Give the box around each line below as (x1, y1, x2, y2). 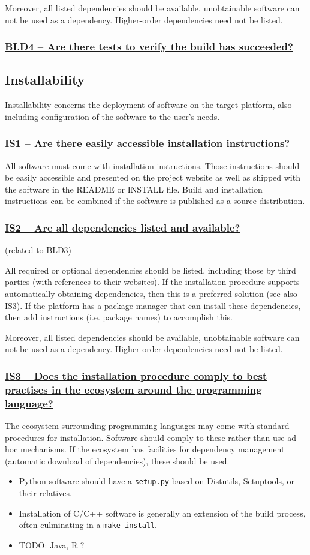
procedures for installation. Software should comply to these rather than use (5, 431, 285, 443)
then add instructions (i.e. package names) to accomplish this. (5, 311, 233, 323)
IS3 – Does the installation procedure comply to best (5, 368, 267, 383)
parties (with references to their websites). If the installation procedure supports (5, 275, 300, 288)
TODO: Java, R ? (19, 538, 85, 551)
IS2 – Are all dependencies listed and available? (5, 220, 240, 235)
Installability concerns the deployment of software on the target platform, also (5, 98, 292, 111)
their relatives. (19, 487, 72, 499)
